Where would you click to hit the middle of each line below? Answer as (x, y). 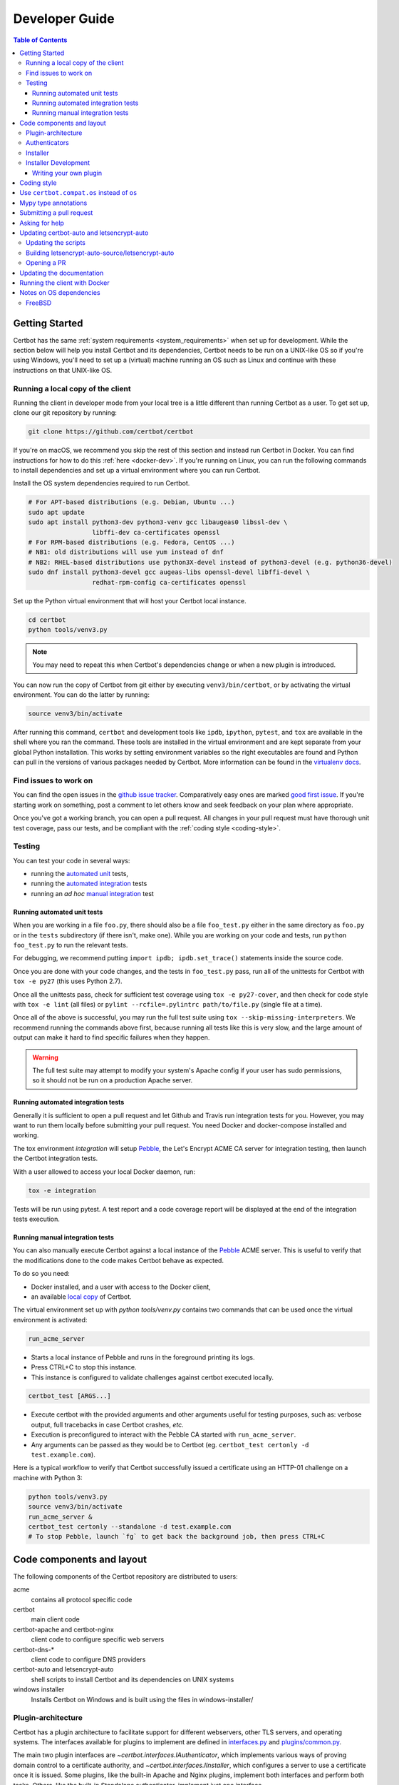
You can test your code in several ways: (72, 860)
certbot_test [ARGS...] (70, 1396)
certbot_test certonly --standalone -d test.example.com (130, 1527)
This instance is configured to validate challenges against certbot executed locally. (152, 1377)
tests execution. (37, 1219)
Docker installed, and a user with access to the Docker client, (121, 1287)
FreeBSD (39, 303)
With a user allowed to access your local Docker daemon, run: (104, 1172)
